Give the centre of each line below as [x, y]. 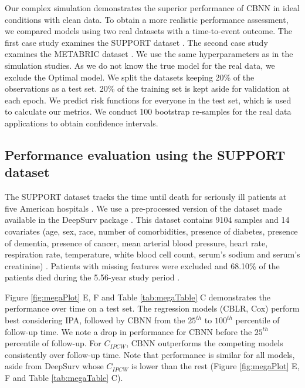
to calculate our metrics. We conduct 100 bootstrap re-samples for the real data [148, 111]
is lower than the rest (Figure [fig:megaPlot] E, [215, 366]
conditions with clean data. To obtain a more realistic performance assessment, [147, 19]
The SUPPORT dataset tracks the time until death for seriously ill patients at [146, 197]
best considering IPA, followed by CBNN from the [95, 320]
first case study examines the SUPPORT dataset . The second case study [136, 42]
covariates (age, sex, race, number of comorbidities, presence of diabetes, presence [151, 231]
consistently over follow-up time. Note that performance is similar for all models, [150, 354]
